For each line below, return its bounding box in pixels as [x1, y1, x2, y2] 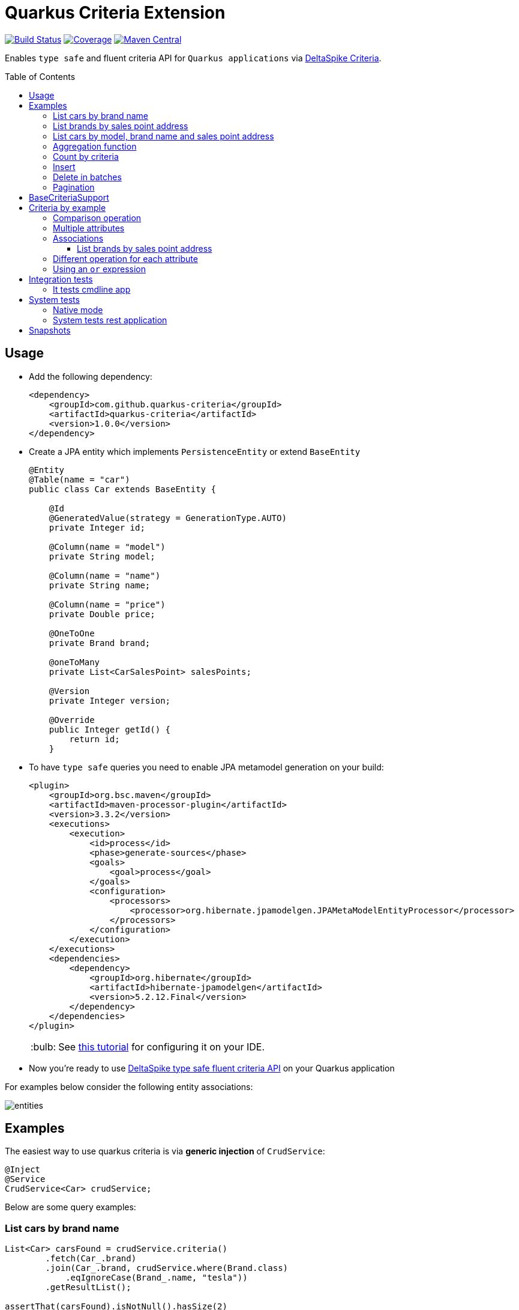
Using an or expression [53, 263, 146, 274]
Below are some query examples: [5, 1202, 136, 1213]
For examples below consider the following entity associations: [5, 1081, 253, 1092]
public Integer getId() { [49, 724, 171, 734]
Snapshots [29, 324, 71, 335]
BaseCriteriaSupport [29, 192, 109, 203]
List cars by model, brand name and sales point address [53, 130, 274, 141]
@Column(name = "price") [49, 599, 166, 609]
